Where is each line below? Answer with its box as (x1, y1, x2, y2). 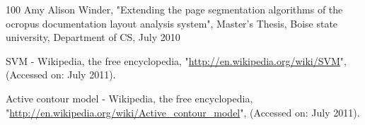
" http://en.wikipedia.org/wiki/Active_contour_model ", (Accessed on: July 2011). (6, 105, 360, 119)
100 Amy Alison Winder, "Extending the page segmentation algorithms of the (6, 2, 343, 16)
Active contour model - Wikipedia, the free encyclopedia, (6, 90, 253, 105)
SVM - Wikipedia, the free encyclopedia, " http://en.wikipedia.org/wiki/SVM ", (6, 53, 347, 68)
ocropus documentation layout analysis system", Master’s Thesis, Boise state (6, 16, 338, 30)
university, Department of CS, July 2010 (6, 30, 180, 44)
